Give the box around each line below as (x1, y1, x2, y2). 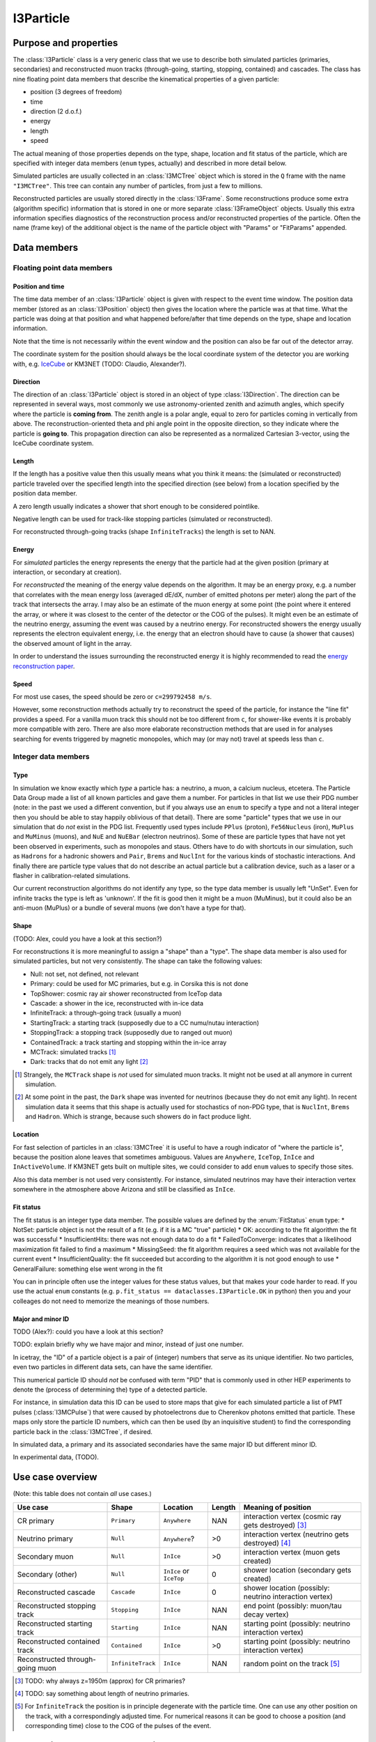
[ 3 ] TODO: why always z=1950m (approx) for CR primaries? (15, 1677, 186, 1685)
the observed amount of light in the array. (13, 639, 132, 647)
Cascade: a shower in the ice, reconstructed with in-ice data (30, 999, 204, 1007)
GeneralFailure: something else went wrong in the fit (13, 1265, 163, 1273)
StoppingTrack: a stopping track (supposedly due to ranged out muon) (30, 1028, 233, 1037)
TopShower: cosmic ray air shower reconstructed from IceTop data (30, 989, 222, 998)
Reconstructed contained (17, 1636, 100, 1646)
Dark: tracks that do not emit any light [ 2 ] (30, 1058, 149, 1066)
